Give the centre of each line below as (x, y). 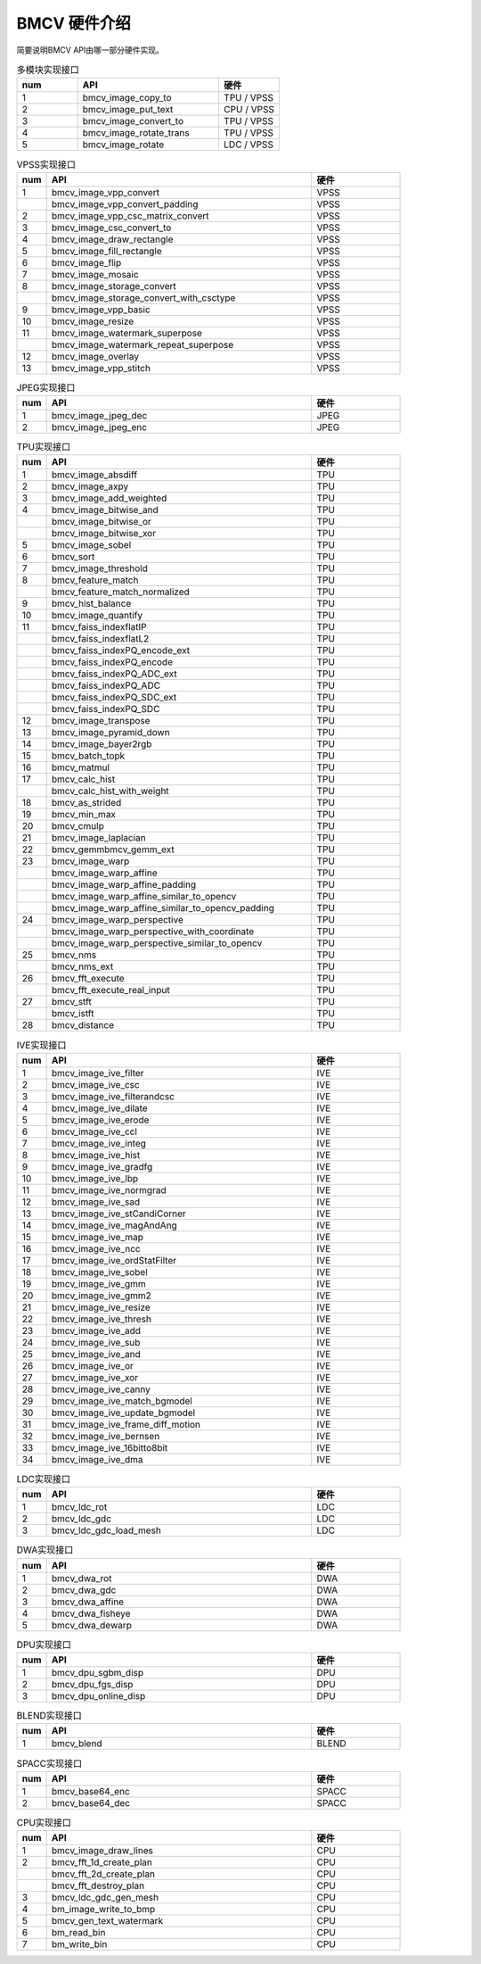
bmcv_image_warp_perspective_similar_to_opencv (157, 943)
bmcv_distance (83, 1025)
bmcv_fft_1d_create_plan (102, 1862)
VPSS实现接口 (46, 164)
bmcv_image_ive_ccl (94, 1131)
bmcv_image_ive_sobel (100, 1272)
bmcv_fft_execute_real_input (110, 990)
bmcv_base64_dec (91, 1802)
